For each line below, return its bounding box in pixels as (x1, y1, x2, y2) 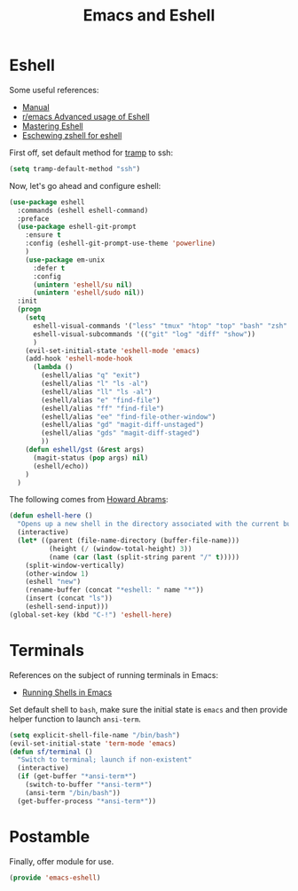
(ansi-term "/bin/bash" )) (25, 788, 122, 797)
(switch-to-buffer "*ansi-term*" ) (25, 780, 153, 789)
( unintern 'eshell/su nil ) (32, 280, 133, 289)
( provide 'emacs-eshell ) (9, 873, 101, 882)
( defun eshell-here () (9, 511, 93, 520)
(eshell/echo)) (32, 461, 90, 470)
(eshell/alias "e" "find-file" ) (41, 396, 161, 405)
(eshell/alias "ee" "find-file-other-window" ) (41, 412, 216, 422)
